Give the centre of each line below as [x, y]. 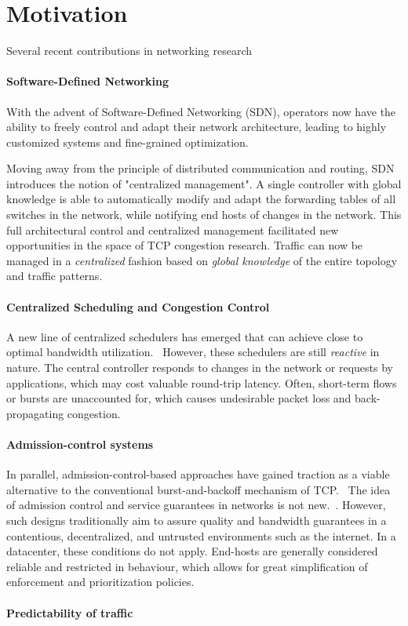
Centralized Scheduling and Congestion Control [138, 306]
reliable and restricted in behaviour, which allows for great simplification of [187, 566]
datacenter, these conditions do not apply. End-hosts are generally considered [192, 551]
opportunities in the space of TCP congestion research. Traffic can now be [185, 245]
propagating [35, 413]
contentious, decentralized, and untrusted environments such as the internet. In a [201, 535]
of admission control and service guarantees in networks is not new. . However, [196, 505]
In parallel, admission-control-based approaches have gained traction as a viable [198, 474]
